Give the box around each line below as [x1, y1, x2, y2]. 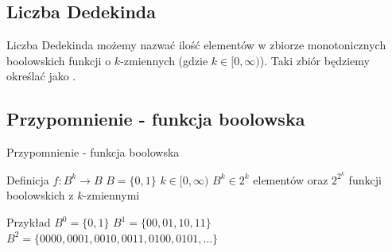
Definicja [6, 171, 49, 188]
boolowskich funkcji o [6, 52, 111, 68]
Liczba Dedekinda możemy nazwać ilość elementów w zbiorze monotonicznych [6, 37, 386, 53]
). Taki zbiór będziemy [259, 52, 370, 68]
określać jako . [6, 68, 76, 84]
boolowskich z [6, 187, 74, 204]
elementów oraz [253, 171, 328, 188]
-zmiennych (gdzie [120, 52, 208, 68]
